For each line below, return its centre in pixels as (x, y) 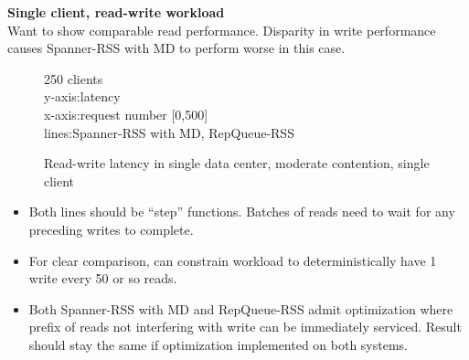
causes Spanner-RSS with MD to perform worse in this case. (176, 48)
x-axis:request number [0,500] (126, 114)
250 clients (74, 78)
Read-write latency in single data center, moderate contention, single (237, 163)
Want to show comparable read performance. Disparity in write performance (222, 30)
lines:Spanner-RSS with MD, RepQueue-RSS (169, 132)
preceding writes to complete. (111, 229)
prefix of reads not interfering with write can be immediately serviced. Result (245, 327)
